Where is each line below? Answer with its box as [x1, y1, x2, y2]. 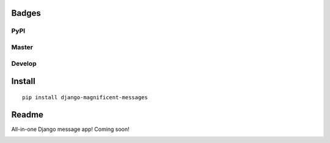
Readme [11, 110, 44, 120]
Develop [11, 59, 37, 68]
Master [11, 43, 34, 51]
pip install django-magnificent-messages [22, 94, 148, 100]
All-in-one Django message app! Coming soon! [11, 125, 130, 133]
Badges [11, 8, 41, 18]
